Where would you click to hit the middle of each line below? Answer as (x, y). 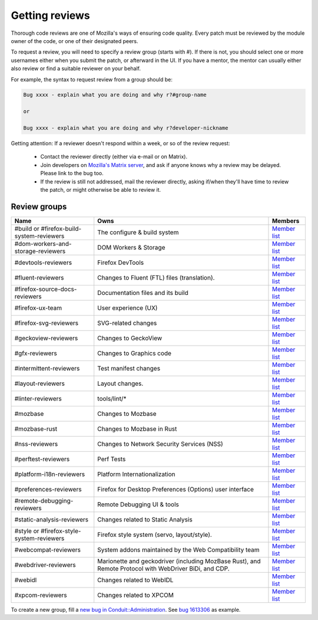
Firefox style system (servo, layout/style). (155, 534)
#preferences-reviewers (48, 489)
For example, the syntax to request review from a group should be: (92, 79)
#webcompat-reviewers (48, 550)
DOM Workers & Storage (131, 247)
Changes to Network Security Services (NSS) (160, 444)
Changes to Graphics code (135, 353)
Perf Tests (112, 459)
